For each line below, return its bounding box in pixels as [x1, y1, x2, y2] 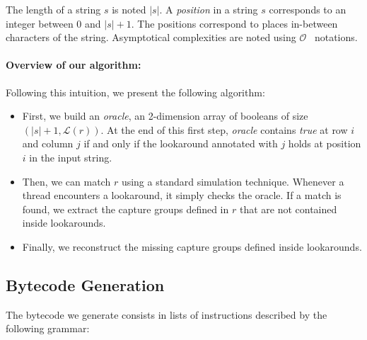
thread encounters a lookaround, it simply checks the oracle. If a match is [22, 188, 342, 203]
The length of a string [6, 2, 101, 16]
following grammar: [6, 321, 90, 336]
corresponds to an [269, 2, 346, 16]
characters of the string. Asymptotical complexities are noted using [6, 30, 296, 45]
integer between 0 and [6, 16, 101, 30]
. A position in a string [159, 2, 258, 16]
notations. [314, 30, 358, 45]
